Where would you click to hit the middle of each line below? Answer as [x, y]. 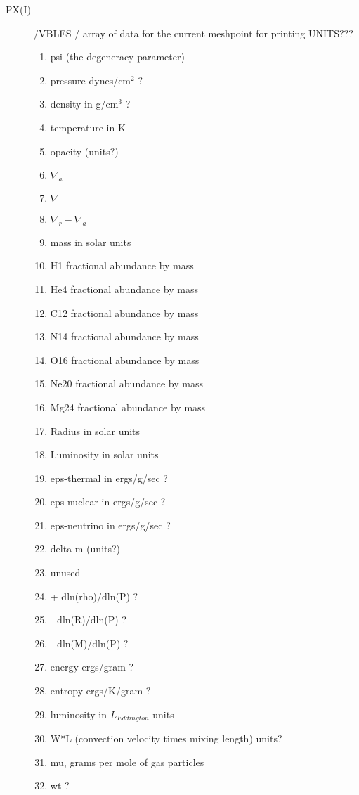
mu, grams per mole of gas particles [127, 762]
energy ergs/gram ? [92, 667]
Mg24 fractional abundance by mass [128, 407]
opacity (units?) [84, 151]
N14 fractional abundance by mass [124, 336]
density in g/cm [84, 104]
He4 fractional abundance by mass [124, 289]
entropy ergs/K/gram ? [100, 691]
